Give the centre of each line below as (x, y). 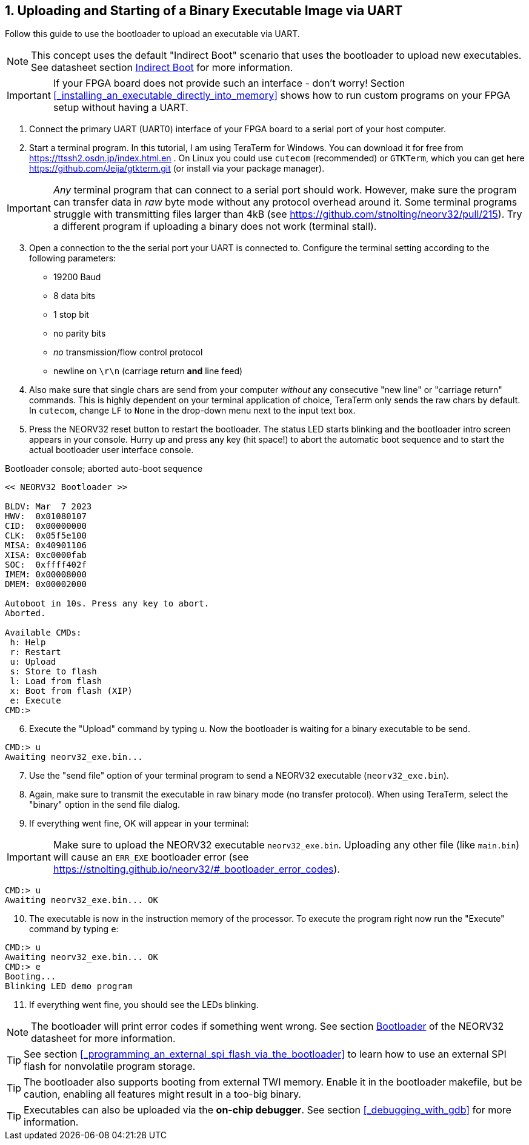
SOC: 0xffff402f (46, 565)
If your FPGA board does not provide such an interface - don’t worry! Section (229, 83)
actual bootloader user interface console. (111, 450)
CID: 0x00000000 (46, 526)
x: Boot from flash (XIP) (71, 691)
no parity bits (80, 334)
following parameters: (73, 258)
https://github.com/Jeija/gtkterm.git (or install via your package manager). (177, 169)
